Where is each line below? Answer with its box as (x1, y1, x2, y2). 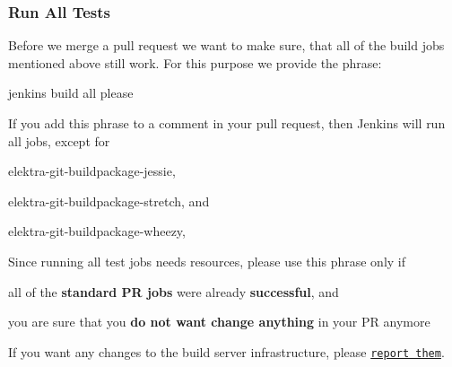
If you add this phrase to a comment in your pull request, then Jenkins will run (8, 114, 446, 132)
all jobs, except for (8, 131, 110, 150)
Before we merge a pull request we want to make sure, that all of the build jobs (8, 36, 445, 55)
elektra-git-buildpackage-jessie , (8, 162, 176, 180)
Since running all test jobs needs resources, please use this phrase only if (8, 251, 406, 270)
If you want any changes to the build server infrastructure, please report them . (8, 342, 445, 361)
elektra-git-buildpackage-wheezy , (8, 222, 187, 240)
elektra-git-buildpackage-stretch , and (8, 191, 210, 210)
